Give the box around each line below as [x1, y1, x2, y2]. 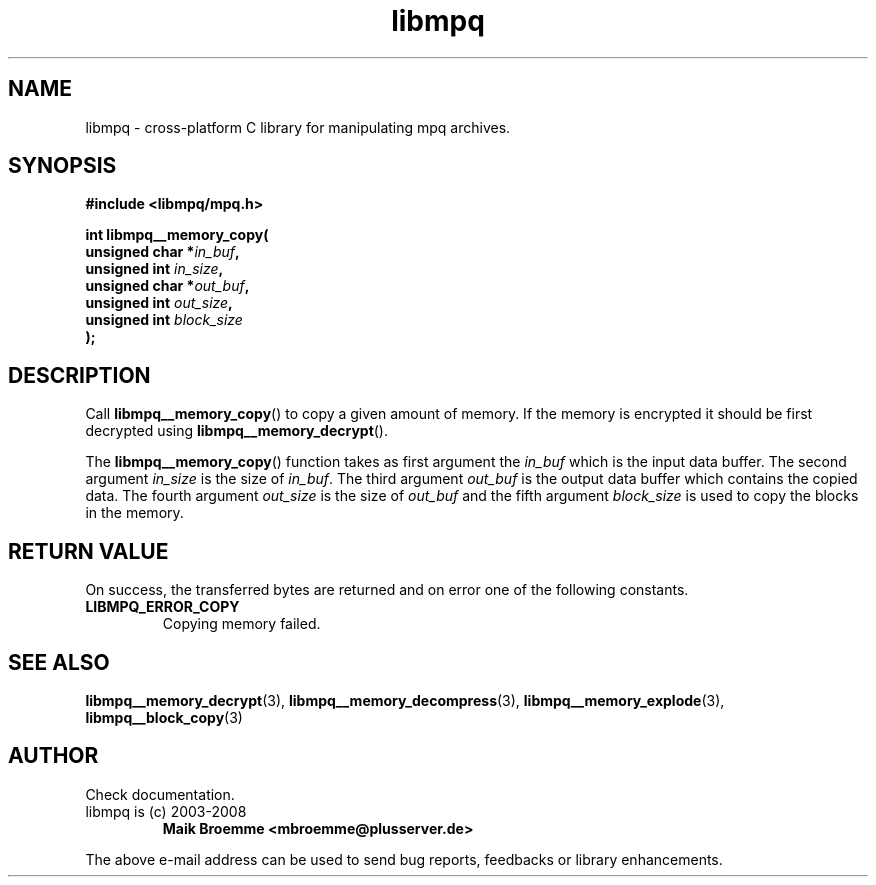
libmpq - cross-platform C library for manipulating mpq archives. [85, 118, 511, 136]
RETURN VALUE [8, 538, 169, 564]
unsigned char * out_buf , [85, 277, 250, 295]
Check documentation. [85, 785, 235, 803]
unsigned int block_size [85, 311, 243, 329]
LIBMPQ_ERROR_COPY [85, 598, 240, 616]
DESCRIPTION [8, 362, 151, 388]
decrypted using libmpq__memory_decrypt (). [85, 422, 389, 440]
